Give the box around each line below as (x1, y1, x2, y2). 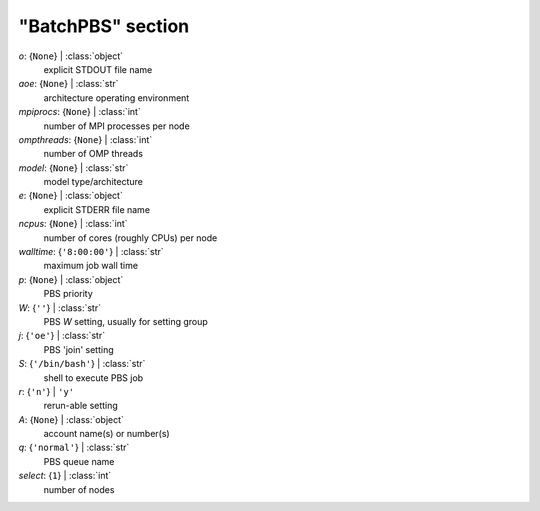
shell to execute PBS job (43, 371, 144, 384)
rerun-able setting (43, 400, 119, 412)
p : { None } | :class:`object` (18, 273, 124, 285)
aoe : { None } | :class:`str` (18, 78, 119, 90)
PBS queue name (43, 455, 115, 467)
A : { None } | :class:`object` (18, 413, 125, 425)
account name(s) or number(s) (43, 428, 170, 440)
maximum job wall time (43, 260, 139, 272)
